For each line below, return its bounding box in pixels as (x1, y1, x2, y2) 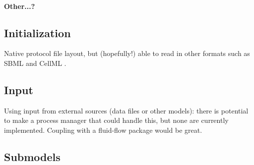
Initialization (4, 25, 71, 40)
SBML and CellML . (4, 57, 66, 68)
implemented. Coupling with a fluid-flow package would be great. (4, 124, 202, 135)
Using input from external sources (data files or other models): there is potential (4, 105, 249, 115)
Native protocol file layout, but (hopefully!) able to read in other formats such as (4, 48, 250, 58)
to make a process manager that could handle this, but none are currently (4, 115, 229, 125)
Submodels (4, 149, 61, 164)
